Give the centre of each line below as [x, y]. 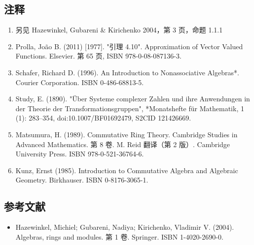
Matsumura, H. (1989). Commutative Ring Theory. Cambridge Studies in [127, 134]
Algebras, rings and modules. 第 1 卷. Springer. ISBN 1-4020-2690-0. [119, 236]
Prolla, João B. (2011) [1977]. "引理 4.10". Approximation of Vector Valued [129, 46]
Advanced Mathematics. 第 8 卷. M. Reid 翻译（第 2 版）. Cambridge [123, 144]
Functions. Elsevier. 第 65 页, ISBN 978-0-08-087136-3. [98, 56]
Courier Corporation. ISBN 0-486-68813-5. [80, 82]
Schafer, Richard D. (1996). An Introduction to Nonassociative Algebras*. [127, 72]
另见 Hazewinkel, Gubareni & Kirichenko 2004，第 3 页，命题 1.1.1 [119, 30]
